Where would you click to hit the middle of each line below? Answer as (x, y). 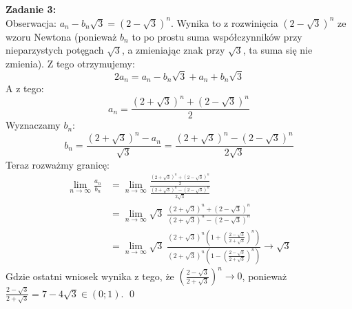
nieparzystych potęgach (55, 50)
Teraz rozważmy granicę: (58, 164)
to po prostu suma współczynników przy (217, 36)
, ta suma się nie (278, 50)
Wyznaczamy (33, 125)
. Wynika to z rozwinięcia (225, 22)
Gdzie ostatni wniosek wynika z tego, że (90, 276)
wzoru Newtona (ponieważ (61, 36)
